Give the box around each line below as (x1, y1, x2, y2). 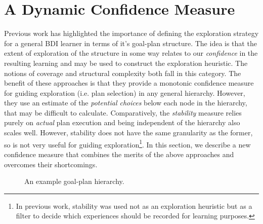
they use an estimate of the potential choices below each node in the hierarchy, (4, 97, 247, 108)
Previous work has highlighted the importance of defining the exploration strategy (4, 28, 259, 39)
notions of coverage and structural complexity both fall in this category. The (4, 67, 241, 78)
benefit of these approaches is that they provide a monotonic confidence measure (4, 78, 254, 88)
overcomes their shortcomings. (4, 159, 98, 169)
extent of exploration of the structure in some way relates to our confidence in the (4, 48, 258, 58)
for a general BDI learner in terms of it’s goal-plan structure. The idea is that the (4, 38, 257, 48)
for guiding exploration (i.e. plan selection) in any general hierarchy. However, (4, 87, 245, 98)
